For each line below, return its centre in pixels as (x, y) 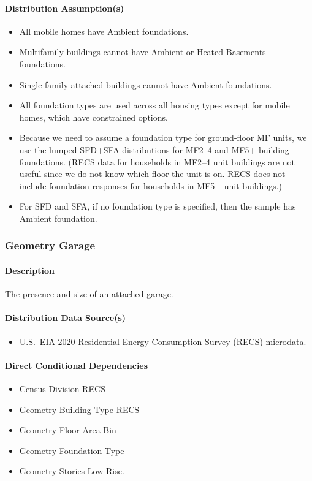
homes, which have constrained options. (93, 117)
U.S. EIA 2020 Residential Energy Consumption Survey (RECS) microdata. (163, 341)
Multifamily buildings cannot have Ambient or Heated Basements (143, 52)
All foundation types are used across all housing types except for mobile (154, 105)
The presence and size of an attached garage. (89, 294)
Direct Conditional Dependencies (77, 365)
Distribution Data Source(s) (66, 318)
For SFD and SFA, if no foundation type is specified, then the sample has (158, 206)
